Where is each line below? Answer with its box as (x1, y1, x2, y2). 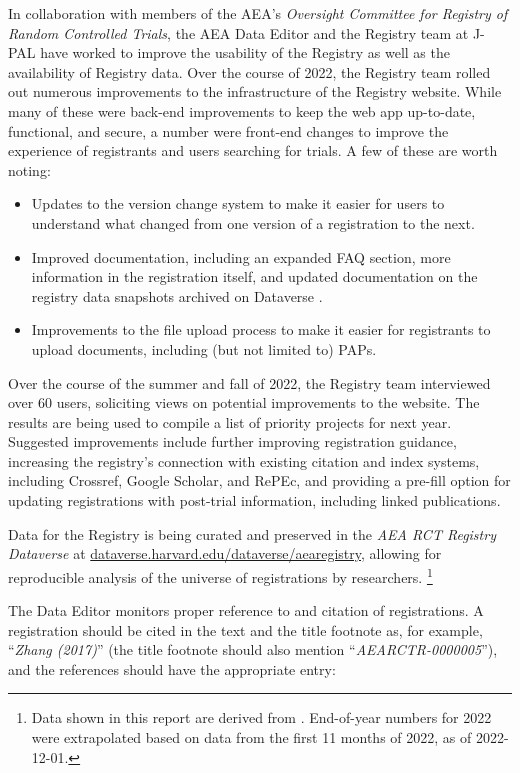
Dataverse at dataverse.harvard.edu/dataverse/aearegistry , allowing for (8, 543, 442, 564)
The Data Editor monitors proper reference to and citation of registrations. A (8, 600, 484, 621)
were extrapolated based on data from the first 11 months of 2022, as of (31, 727, 472, 748)
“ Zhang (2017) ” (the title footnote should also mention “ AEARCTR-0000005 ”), (8, 639, 498, 660)
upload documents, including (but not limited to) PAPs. (31, 338, 377, 359)
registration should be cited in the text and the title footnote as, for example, (8, 619, 483, 640)
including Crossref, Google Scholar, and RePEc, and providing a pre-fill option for (8, 470, 511, 491)
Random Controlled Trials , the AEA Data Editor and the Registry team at (8, 22, 469, 43)
